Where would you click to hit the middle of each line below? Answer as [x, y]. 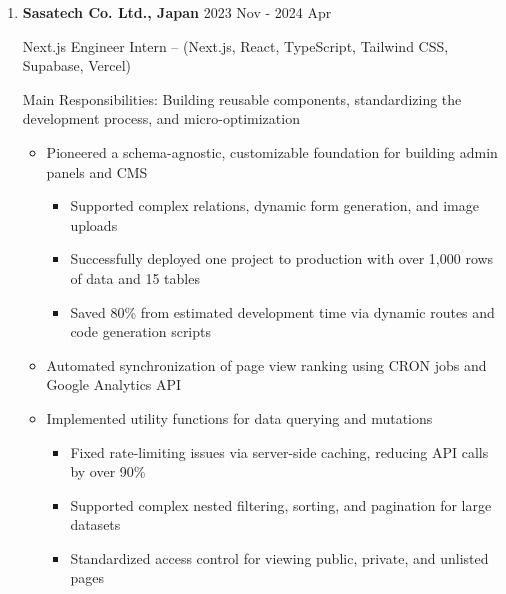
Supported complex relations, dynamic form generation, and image [274, 205]
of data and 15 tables [135, 277]
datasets [95, 524]
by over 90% [108, 471]
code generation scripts [141, 331]
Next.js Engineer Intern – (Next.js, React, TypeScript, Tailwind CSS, [235, 45]
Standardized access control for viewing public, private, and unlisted [279, 557]
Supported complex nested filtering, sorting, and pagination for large [281, 504]
